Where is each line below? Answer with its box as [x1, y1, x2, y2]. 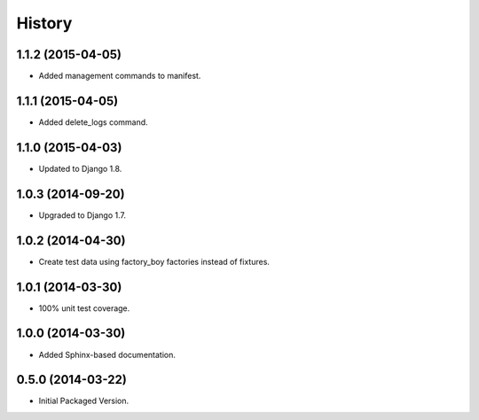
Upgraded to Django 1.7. [38, 209, 127, 221]
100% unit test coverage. [38, 302, 130, 314]
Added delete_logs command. [38, 116, 148, 128]
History [16, 13, 73, 33]
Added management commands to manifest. [38, 71, 201, 82]
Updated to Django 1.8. [38, 163, 122, 174]
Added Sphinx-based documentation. [38, 349, 177, 360]
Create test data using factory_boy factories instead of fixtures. [38, 256, 271, 267]
